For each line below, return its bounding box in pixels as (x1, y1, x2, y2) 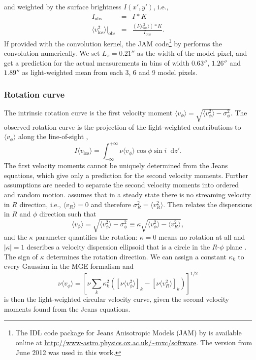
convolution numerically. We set (4, 47, 100, 58)
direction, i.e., (19, 199, 61, 209)
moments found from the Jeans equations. (4, 303, 130, 314)
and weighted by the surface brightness (4, 1, 122, 11)
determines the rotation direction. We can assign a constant (46, 251, 226, 261)
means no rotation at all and (159, 232, 245, 242)
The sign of (4, 251, 38, 261)
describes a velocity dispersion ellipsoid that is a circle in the (27, 241, 210, 252)
